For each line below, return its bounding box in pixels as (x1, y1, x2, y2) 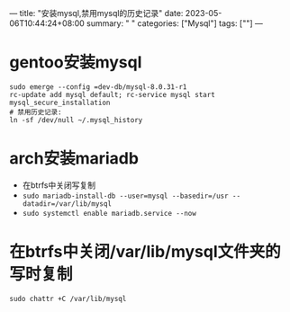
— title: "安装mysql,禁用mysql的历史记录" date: (9, 8, 184, 18)
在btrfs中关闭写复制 (22, 179, 96, 191)
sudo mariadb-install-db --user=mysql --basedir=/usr (22, 192, 229, 201)
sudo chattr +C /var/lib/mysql (9, 294, 127, 303)
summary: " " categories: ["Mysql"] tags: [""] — (86, 18, 263, 29)
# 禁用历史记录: (9, 107, 62, 117)
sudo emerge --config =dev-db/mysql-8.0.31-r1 (9, 82, 187, 92)
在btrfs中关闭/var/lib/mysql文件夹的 (9, 242, 281, 263)
